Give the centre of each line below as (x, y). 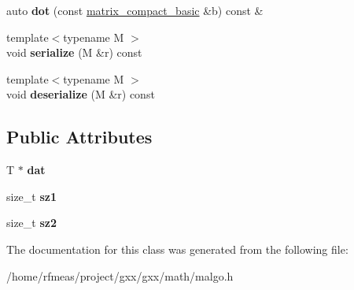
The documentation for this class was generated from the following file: (177, 249)
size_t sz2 (32, 223)
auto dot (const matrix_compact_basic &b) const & (135, 10)
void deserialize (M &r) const (81, 94)
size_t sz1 (32, 196)
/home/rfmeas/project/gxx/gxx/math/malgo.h (120, 275)
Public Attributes (79, 137)
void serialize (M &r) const (74, 52)
